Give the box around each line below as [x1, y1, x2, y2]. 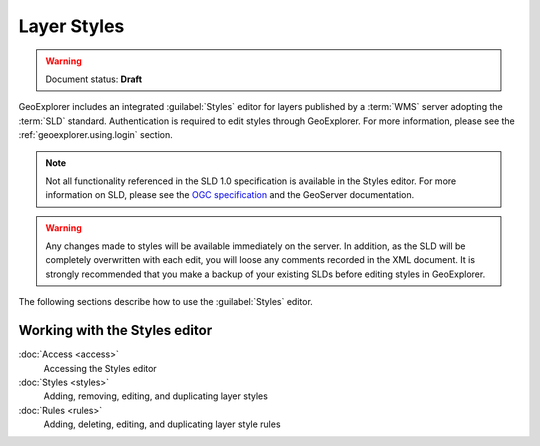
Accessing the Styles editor [43, 362, 157, 374]
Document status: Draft [45, 73, 143, 85]
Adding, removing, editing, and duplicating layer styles [43, 390, 269, 402]
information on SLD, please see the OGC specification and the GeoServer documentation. [45, 189, 415, 201]
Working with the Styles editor [18, 322, 213, 339]
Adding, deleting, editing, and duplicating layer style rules [43, 418, 281, 430]
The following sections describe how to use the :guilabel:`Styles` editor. [18, 296, 314, 308]
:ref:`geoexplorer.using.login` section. [18, 129, 174, 141]
